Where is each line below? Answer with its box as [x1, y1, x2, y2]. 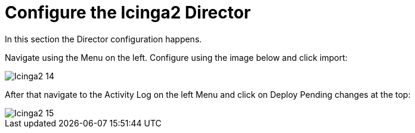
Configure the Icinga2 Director [5, 2, 251, 23]
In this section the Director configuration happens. [5, 33, 202, 44]
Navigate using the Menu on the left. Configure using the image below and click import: [5, 52, 348, 63]
